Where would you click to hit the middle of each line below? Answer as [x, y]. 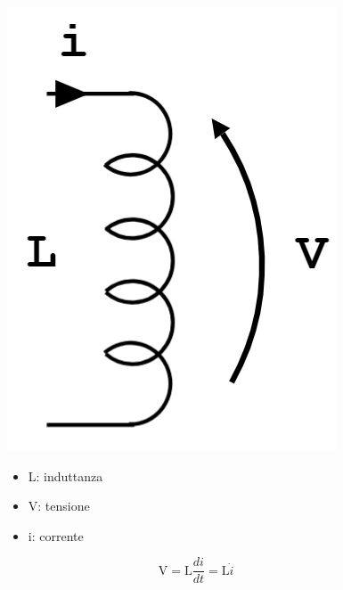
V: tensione [59, 506]
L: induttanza [65, 475]
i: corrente [56, 535]
